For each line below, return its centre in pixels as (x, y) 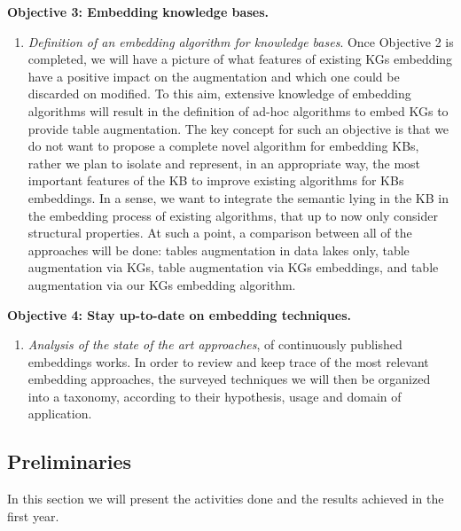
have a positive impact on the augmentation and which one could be (214, 76)
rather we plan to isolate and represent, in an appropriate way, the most (224, 163)
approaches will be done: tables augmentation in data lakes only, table (219, 250)
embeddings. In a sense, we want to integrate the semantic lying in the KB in (238, 197)
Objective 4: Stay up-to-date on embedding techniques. (179, 314)
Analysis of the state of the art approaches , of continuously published (215, 344)
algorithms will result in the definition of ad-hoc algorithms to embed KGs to (238, 110)
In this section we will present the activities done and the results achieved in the (226, 499)
